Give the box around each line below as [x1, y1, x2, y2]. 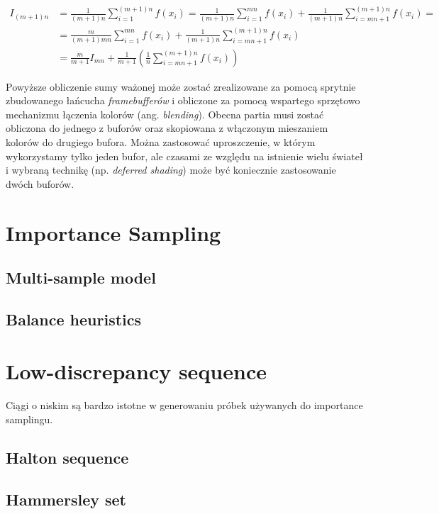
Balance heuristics [6, 308, 142, 330]
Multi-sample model [6, 267, 156, 289]
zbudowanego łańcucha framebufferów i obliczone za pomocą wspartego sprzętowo [6, 93, 360, 108]
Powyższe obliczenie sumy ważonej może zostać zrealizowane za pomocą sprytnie [6, 79, 356, 94]
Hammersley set [6, 488, 126, 510]
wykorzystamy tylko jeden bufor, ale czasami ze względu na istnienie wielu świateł [6, 148, 363, 163]
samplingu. [6, 411, 53, 426]
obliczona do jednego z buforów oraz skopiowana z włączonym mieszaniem [6, 121, 328, 135]
